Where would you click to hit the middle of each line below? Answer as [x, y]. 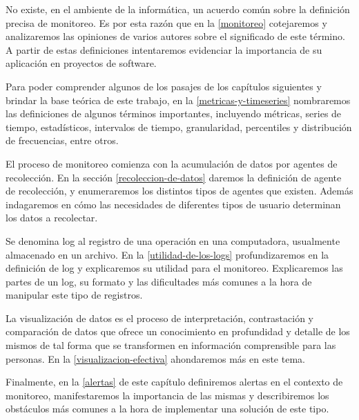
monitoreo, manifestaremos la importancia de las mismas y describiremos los [167, 395]
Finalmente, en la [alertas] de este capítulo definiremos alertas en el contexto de [174, 382]
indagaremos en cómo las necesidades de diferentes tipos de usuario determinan [173, 204]
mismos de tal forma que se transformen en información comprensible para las [171, 345]
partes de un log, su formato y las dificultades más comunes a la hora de [159, 281]
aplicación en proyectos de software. [81, 63]
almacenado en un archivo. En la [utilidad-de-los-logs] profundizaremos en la [167, 254]
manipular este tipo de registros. [74, 295]
